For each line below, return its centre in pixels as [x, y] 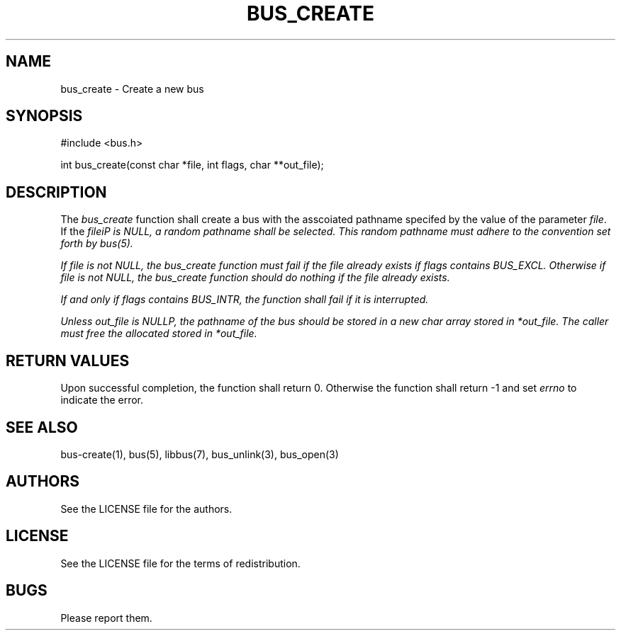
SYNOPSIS [44, 116]
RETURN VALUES [68, 360]
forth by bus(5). [97, 244]
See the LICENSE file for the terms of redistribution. [180, 563]
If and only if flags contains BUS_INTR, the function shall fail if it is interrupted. [245, 300]
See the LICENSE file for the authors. [146, 509]
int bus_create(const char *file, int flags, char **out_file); [192, 165]
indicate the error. [102, 400]
